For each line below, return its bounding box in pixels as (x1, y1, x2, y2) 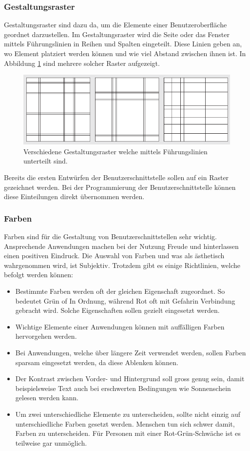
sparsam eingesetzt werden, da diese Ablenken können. (15, 357, 178, 367)
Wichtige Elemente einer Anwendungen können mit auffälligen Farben (15, 321, 225, 331)
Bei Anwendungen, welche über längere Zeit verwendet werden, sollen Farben (15, 347, 246, 357)
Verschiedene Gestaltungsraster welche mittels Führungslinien (23, 146, 208, 156)
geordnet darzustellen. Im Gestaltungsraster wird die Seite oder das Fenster (4, 29, 230, 39)
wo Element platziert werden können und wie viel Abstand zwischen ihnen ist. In (4, 48, 246, 58)
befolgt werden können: (4, 269, 74, 280)
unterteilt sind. (23, 156, 68, 166)
